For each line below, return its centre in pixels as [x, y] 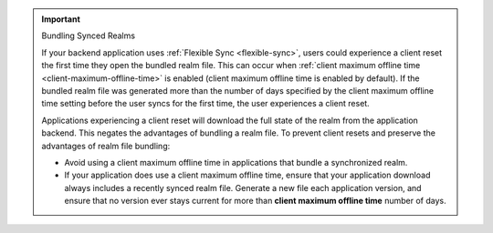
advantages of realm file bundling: [106, 146]
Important [61, 19]
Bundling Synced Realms [89, 35]
